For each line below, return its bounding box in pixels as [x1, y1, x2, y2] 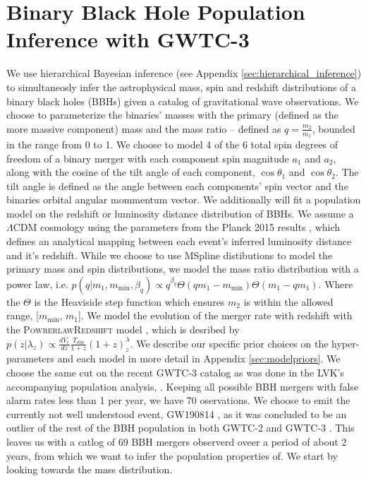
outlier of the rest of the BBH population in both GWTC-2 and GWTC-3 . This [6, 420, 355, 435]
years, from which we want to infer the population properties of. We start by [6, 448, 338, 463]
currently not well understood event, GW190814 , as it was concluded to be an [6, 406, 347, 421]
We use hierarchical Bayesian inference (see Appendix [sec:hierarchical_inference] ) [6, 66, 362, 81]
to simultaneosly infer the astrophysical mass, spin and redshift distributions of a [6, 79, 357, 94]
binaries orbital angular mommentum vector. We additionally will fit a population [6, 192, 361, 207]
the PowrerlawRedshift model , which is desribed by [6, 322, 240, 337]
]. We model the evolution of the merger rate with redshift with [78, 308, 353, 323]
